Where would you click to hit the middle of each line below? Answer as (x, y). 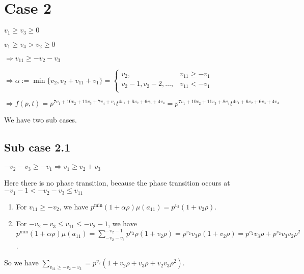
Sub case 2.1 (37, 147)
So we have (21, 263)
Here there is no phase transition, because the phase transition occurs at (117, 182)
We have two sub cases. (40, 120)
